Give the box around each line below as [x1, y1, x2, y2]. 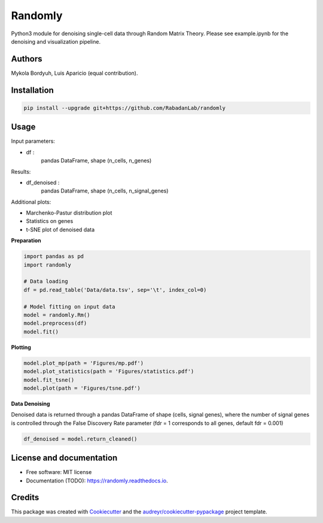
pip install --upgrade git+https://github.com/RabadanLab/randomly [23, 105, 226, 111]
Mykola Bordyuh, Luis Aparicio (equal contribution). [11, 69, 138, 77]
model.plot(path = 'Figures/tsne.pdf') [23, 384, 141, 392]
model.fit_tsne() [23, 377, 75, 383]
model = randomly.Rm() [23, 311, 90, 318]
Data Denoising [11, 400, 50, 407]
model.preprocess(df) [23, 320, 87, 327]
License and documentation [11, 453, 118, 463]
